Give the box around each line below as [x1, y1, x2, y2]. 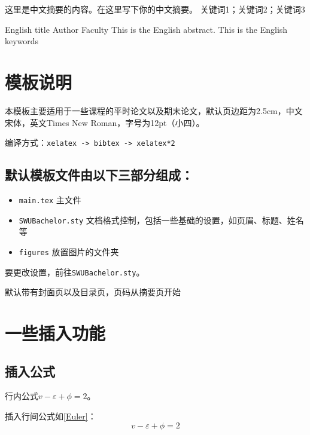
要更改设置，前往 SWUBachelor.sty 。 [5, 265, 145, 278]
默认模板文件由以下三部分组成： [5, 166, 193, 184]
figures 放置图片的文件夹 [19, 245, 119, 258]
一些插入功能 [5, 320, 106, 345]
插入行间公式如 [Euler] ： [5, 409, 96, 422]
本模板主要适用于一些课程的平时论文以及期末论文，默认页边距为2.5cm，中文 [5, 104, 303, 117]
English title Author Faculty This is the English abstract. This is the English [5, 23, 288, 35]
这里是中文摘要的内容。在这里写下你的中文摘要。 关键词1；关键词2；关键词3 [5, 3, 305, 15]
